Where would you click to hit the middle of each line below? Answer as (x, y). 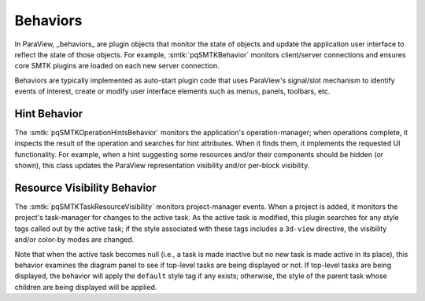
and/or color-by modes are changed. (74, 240)
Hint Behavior (49, 114)
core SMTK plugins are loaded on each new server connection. (117, 66)
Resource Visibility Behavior (85, 188)
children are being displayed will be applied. (86, 287)
